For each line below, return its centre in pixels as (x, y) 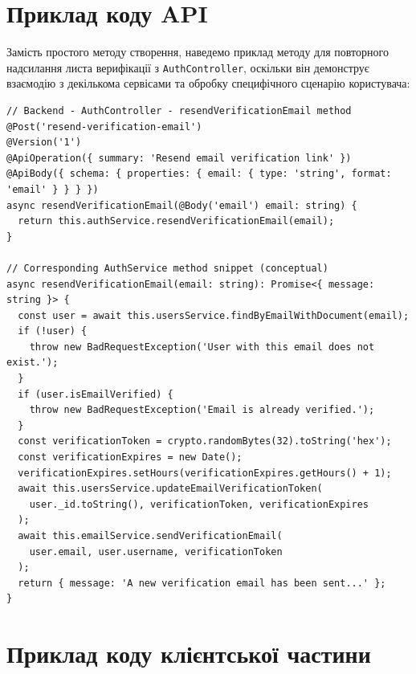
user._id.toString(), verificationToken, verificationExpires (199, 504)
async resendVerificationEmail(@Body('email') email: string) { (182, 205)
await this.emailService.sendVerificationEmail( (150, 536)
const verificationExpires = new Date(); (130, 458)
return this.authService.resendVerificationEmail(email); (176, 221)
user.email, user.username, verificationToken (156, 551)
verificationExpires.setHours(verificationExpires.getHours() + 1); (205, 473)
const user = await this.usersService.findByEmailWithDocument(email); (214, 315)
